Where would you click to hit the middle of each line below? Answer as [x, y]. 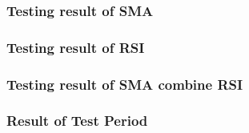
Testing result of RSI [76, 47]
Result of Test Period [77, 121]
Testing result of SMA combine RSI [125, 84]
